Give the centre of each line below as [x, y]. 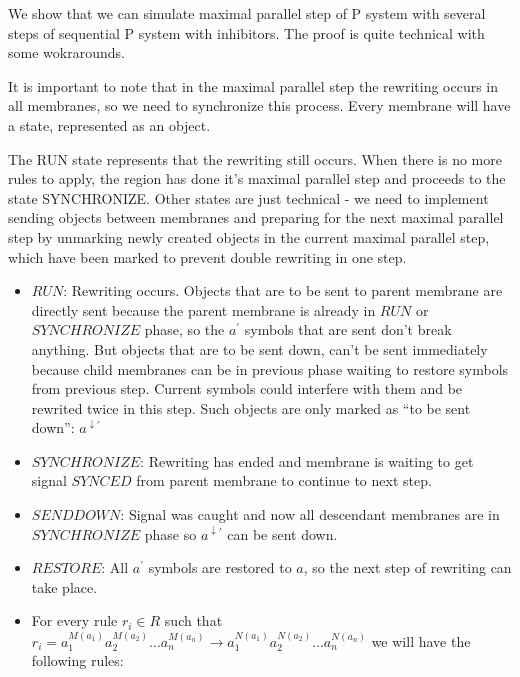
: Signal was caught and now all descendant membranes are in [310, 514]
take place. [64, 586]
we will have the [421, 640]
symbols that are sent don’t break [348, 329]
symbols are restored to [220, 567]
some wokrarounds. [66, 52]
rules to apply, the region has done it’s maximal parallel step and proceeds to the [257, 178]
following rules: [77, 660]
